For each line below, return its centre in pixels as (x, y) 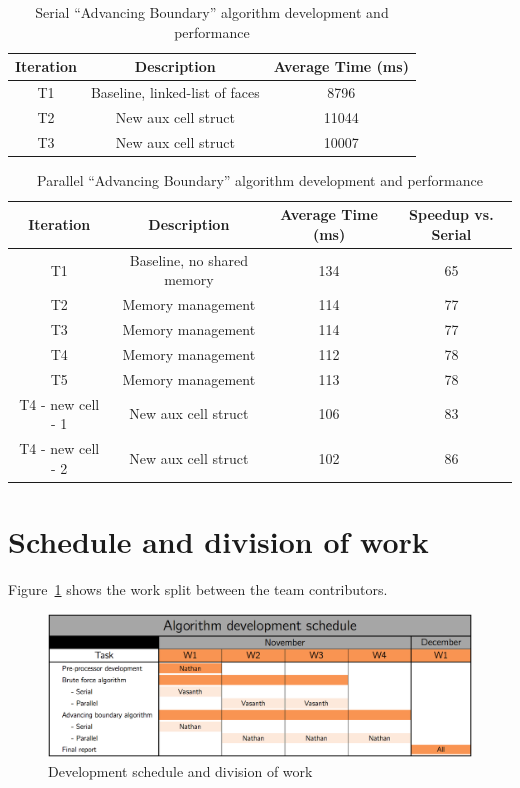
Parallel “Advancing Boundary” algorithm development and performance (260, 179)
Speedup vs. (451, 214)
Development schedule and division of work (180, 770)
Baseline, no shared (188, 259)
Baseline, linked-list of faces (175, 92)
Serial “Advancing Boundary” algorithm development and (212, 12)
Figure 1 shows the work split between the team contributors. (198, 588)
